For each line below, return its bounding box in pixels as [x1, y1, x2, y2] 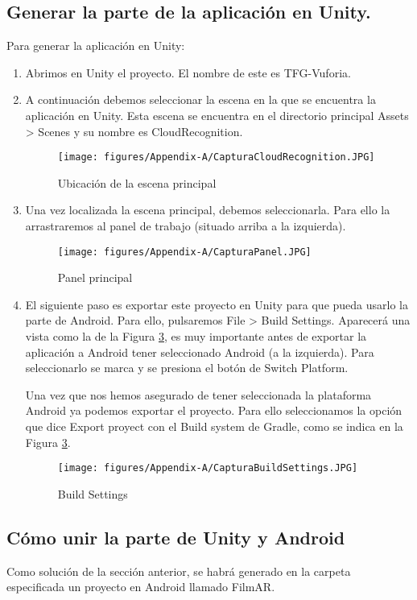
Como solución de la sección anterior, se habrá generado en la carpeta [6, 562, 351, 579]
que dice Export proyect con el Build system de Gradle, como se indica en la [25, 418, 403, 435]
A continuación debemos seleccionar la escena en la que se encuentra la [25, 91, 376, 108]
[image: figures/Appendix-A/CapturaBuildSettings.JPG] [57, 462, 358, 474]
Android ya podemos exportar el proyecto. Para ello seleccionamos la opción [25, 402, 403, 419]
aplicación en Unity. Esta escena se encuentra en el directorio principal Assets [25, 106, 409, 123]
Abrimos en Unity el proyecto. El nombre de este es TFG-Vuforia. [25, 64, 351, 81]
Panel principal [57, 269, 133, 286]
